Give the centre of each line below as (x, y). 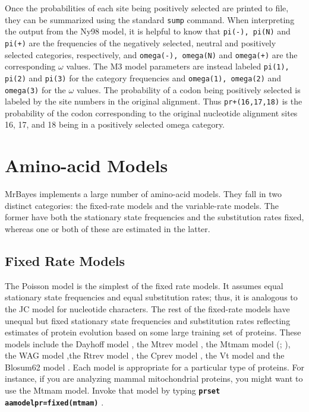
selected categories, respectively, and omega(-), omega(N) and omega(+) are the (151, 54)
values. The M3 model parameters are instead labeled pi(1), (178, 66)
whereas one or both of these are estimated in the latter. (108, 228)
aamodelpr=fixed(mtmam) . (54, 402)
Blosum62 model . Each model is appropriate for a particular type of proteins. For (154, 367)
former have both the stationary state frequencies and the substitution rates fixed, (154, 217)
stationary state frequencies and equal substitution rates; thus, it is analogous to (151, 297)
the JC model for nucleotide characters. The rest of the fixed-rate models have (147, 308)
